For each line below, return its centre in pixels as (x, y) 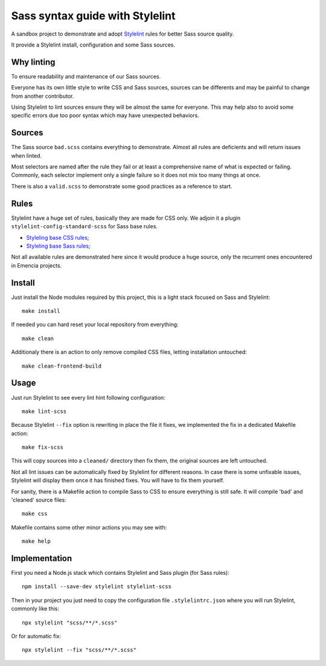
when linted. (27, 155)
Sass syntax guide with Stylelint (93, 16)
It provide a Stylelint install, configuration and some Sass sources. (93, 45)
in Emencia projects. (37, 265)
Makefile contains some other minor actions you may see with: (89, 527)
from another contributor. (43, 96)
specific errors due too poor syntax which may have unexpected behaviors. (105, 115)
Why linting (33, 62)
